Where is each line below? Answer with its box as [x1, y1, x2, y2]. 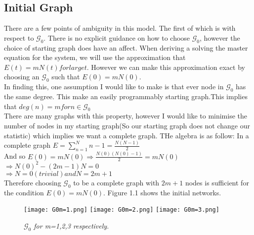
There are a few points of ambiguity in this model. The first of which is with [4, 23, 236, 33]
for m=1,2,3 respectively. [34, 220, 109, 231]
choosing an [4, 71, 40, 82]
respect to [4, 32, 34, 43]
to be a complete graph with [73, 177, 160, 187]
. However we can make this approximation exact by [86, 61, 245, 72]
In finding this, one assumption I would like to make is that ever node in [4, 81, 224, 92]
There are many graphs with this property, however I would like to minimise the [4, 111, 247, 121]
